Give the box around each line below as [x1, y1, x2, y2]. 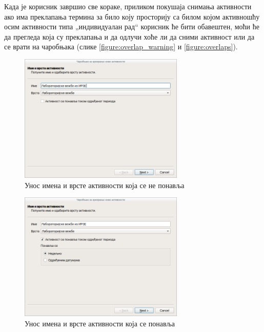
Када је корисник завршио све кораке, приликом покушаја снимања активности [4, 1, 252, 11]
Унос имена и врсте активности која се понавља [25, 318, 175, 329]
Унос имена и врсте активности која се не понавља [25, 179, 185, 190]
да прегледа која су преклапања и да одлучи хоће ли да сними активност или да [4, 31, 255, 42]
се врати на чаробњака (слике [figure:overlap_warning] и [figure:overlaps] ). [4, 41, 238, 52]
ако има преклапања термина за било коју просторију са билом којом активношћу [4, 11, 260, 22]
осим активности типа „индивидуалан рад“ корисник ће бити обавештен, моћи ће [4, 21, 259, 32]
